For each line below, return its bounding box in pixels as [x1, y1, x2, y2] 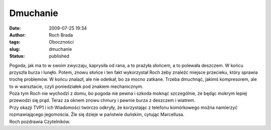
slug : [9, 46, 20, 52]
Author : [9, 32, 26, 38]
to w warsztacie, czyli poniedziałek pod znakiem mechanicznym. [9, 83, 144, 89]
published [49, 53, 70, 59]
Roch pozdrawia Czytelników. [9, 118, 70, 124]
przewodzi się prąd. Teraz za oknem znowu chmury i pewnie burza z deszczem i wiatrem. [9, 97, 196, 103]
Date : [9, 25, 21, 31]
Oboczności [49, 39, 74, 45]
